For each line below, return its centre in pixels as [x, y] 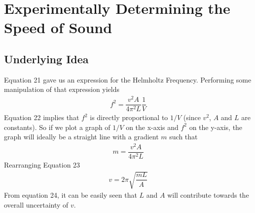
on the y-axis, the [216, 127]
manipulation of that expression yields [62, 89]
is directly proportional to [129, 117]
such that [183, 137]
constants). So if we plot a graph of [57, 127]
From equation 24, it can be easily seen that [71, 195]
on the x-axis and [152, 127]
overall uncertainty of [36, 204]
